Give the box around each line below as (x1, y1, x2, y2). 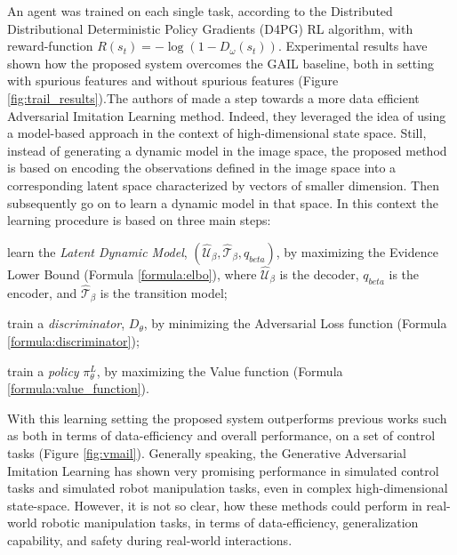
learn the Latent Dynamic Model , (7, 242, 188, 261)
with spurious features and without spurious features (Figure (7, 71, 339, 90)
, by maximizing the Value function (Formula (96, 361, 343, 380)
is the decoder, (279, 264, 359, 283)
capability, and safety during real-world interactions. (7, 530, 293, 549)
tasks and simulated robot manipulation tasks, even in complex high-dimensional (7, 479, 448, 497)
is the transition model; (100, 283, 228, 302)
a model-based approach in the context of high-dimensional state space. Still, (7, 124, 427, 142)
